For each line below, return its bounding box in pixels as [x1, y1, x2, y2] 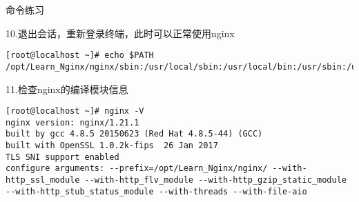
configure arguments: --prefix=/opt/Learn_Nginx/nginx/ [6, 163, 268, 174]
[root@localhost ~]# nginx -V [6, 106, 144, 117]
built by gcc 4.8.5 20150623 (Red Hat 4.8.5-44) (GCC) [6, 129, 263, 139]
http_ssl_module [6, 175, 80, 185]
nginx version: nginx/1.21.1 [6, 117, 139, 128]
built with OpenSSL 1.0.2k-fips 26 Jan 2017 [6, 141, 218, 151]
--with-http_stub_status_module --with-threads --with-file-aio [6, 186, 307, 196]
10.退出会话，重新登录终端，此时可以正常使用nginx [6, 26, 235, 40]
